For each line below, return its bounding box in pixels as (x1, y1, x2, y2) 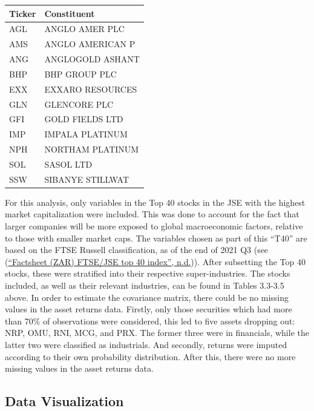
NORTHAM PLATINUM (44, 143, 139, 156)
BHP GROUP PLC (44, 67, 117, 80)
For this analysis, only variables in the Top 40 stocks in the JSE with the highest (5, 196, 306, 208)
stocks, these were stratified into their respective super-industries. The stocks (5, 267, 290, 280)
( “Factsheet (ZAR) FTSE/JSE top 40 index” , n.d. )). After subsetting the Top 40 (5, 255, 306, 268)
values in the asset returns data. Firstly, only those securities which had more (5, 303, 292, 315)
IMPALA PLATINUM (44, 128, 128, 140)
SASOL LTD (44, 157, 93, 170)
